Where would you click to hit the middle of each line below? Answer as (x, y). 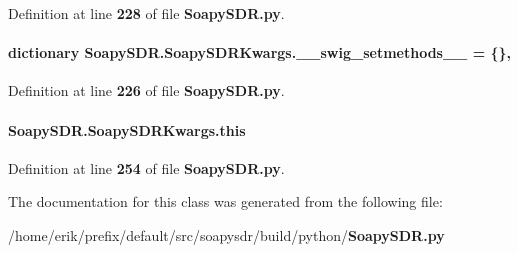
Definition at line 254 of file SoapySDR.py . (146, 167)
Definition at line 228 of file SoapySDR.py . (146, 13)
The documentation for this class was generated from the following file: (225, 201)
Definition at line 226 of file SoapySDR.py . (146, 90)
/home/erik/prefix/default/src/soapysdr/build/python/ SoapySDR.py (226, 234)
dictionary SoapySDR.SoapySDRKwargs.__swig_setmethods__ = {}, (260, 52)
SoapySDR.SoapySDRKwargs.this (127, 129)
